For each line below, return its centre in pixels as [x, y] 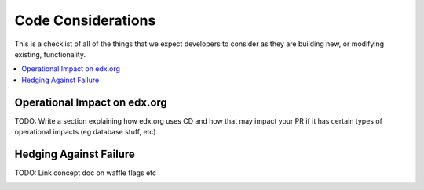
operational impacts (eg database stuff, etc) [85, 132]
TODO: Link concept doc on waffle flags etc [86, 173]
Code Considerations [85, 20]
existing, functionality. [50, 54]
